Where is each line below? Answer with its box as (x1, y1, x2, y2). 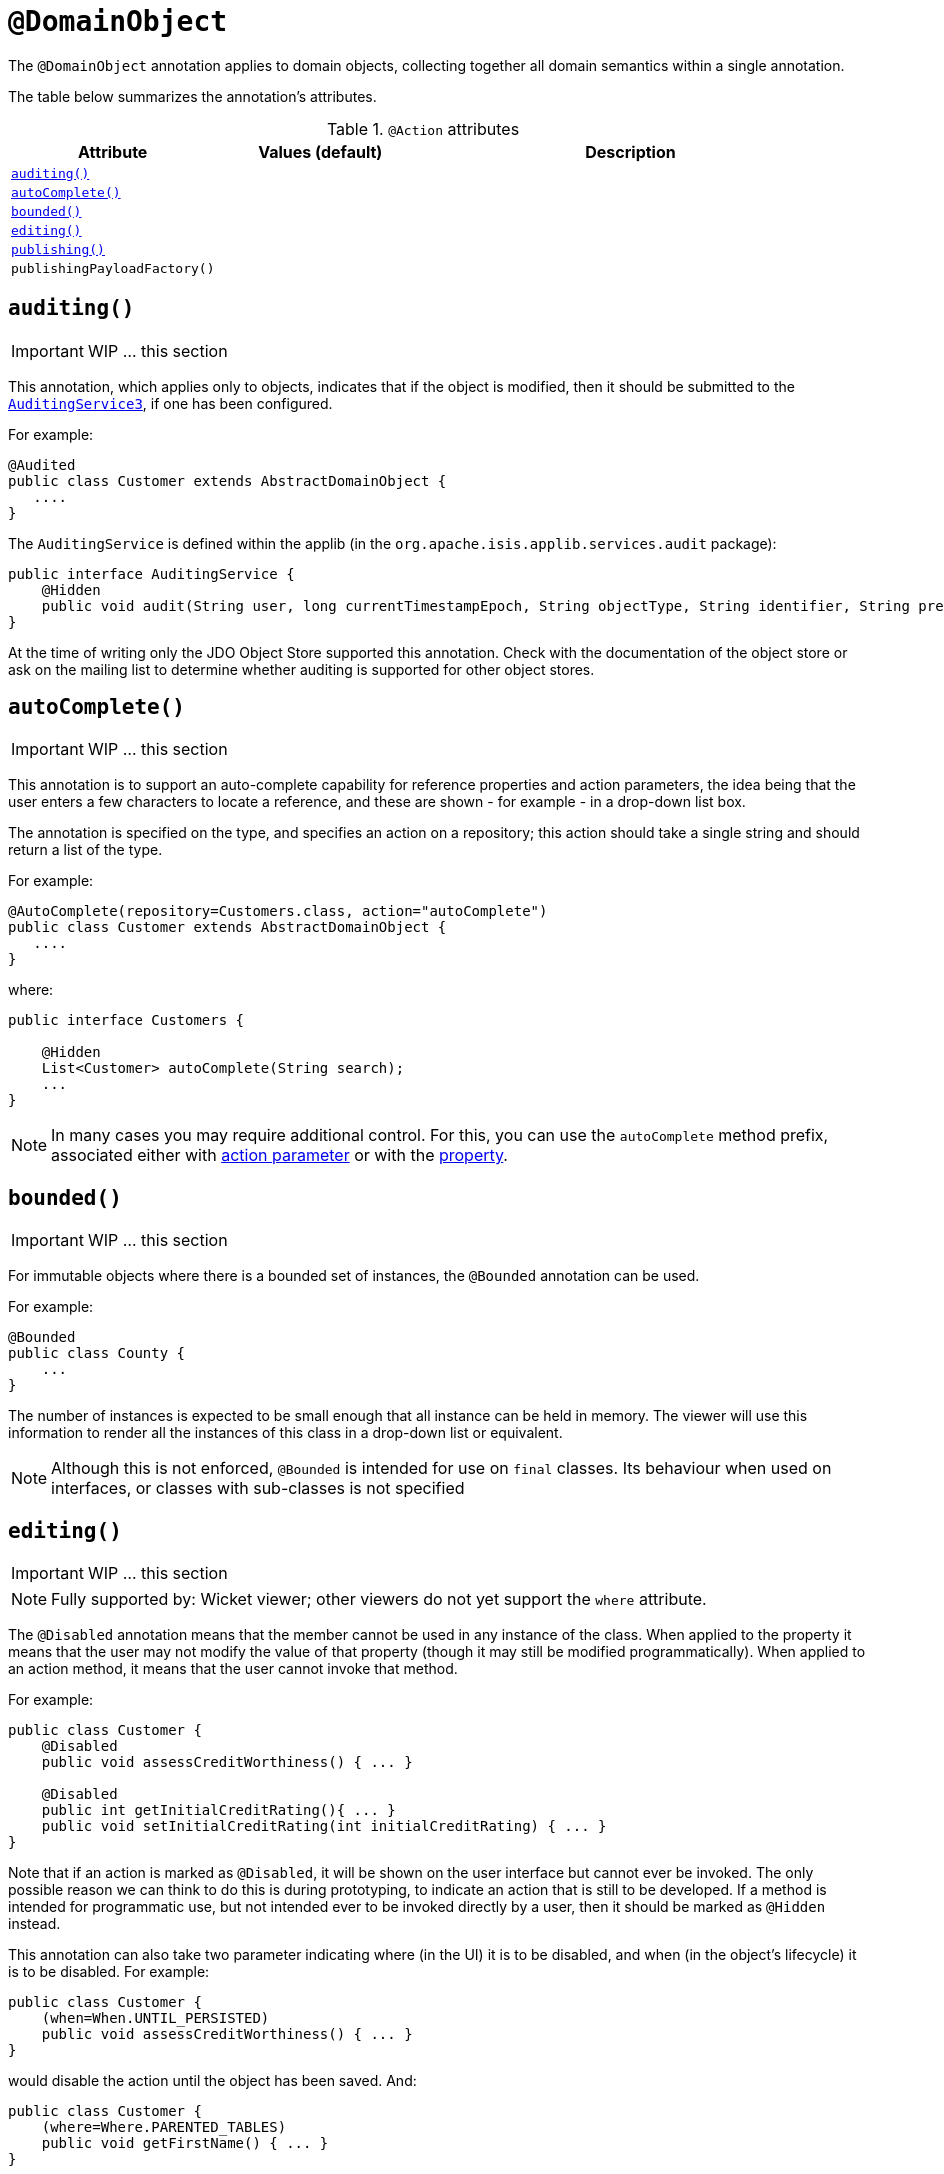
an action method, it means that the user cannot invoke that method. (8, 1660, 458, 1678)
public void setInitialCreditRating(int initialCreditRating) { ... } (41, 1818, 607, 1835)
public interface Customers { (8, 1012, 245, 1029)
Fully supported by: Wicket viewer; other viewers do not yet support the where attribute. (51, 1589, 707, 1610)
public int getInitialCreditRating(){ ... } (41, 1802, 396, 1819)
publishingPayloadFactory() (11, 260, 215, 276)
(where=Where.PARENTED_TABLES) (41, 2119, 287, 2136)
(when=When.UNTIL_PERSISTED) (41, 2010, 270, 2027)
